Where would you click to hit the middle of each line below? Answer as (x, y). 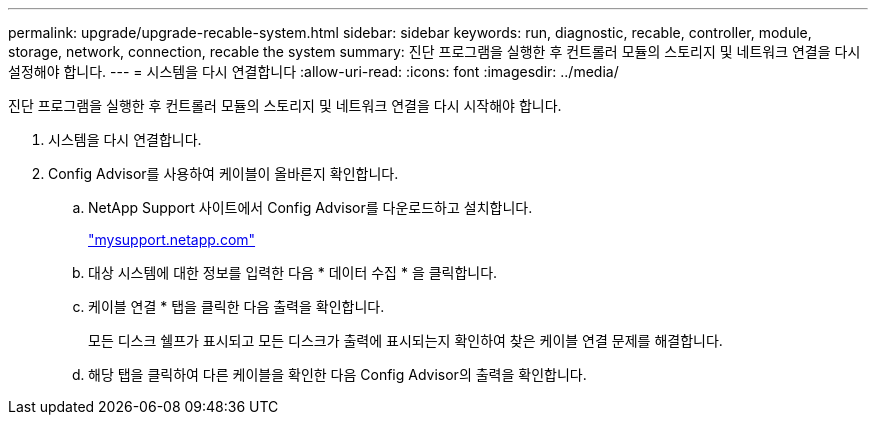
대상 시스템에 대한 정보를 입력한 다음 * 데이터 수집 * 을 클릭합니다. (293, 272)
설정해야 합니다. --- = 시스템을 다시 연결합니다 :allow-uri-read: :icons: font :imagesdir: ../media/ (313, 71)
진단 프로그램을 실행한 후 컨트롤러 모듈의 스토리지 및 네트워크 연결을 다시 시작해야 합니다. (285, 105)
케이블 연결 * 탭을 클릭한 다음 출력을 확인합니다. (236, 306)
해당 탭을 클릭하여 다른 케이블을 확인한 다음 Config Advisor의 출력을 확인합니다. (337, 374)
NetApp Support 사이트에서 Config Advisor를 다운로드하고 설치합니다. (310, 207)
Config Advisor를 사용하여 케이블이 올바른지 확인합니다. (223, 173)
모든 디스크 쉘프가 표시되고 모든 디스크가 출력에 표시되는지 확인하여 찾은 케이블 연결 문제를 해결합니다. (405, 340)
